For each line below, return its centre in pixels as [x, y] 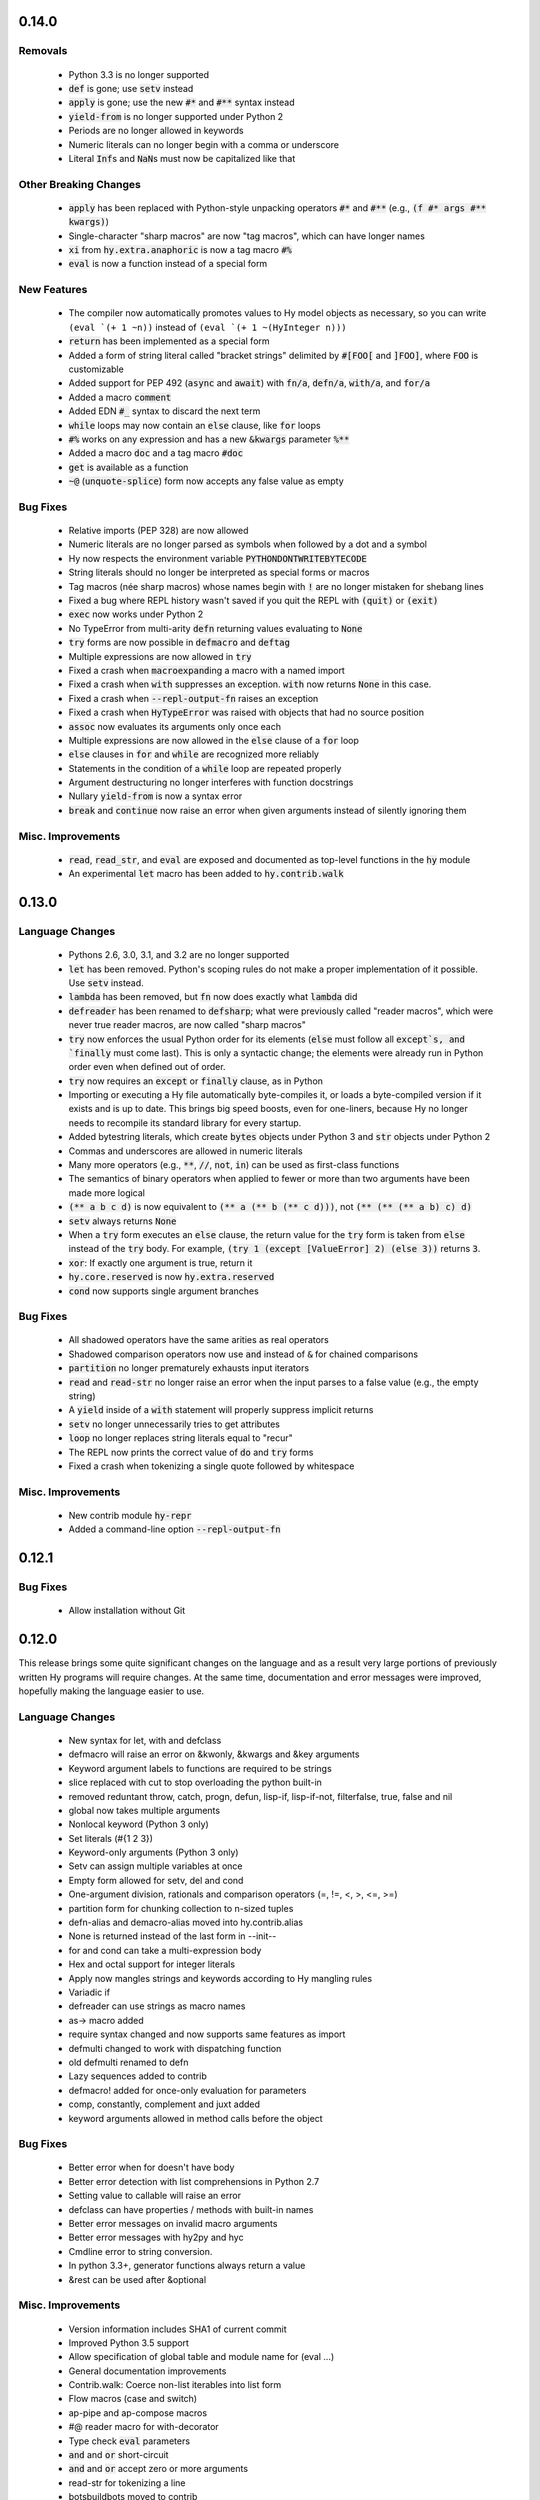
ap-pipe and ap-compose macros [138, 2412]
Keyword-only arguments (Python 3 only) [153, 1852]
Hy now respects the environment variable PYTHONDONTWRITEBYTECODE [217, 558]
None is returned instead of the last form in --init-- [172, 1936]
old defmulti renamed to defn [128, 2062]
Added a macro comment [120, 397]
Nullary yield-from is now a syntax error [155, 796]
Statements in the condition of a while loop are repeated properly [205, 768]
